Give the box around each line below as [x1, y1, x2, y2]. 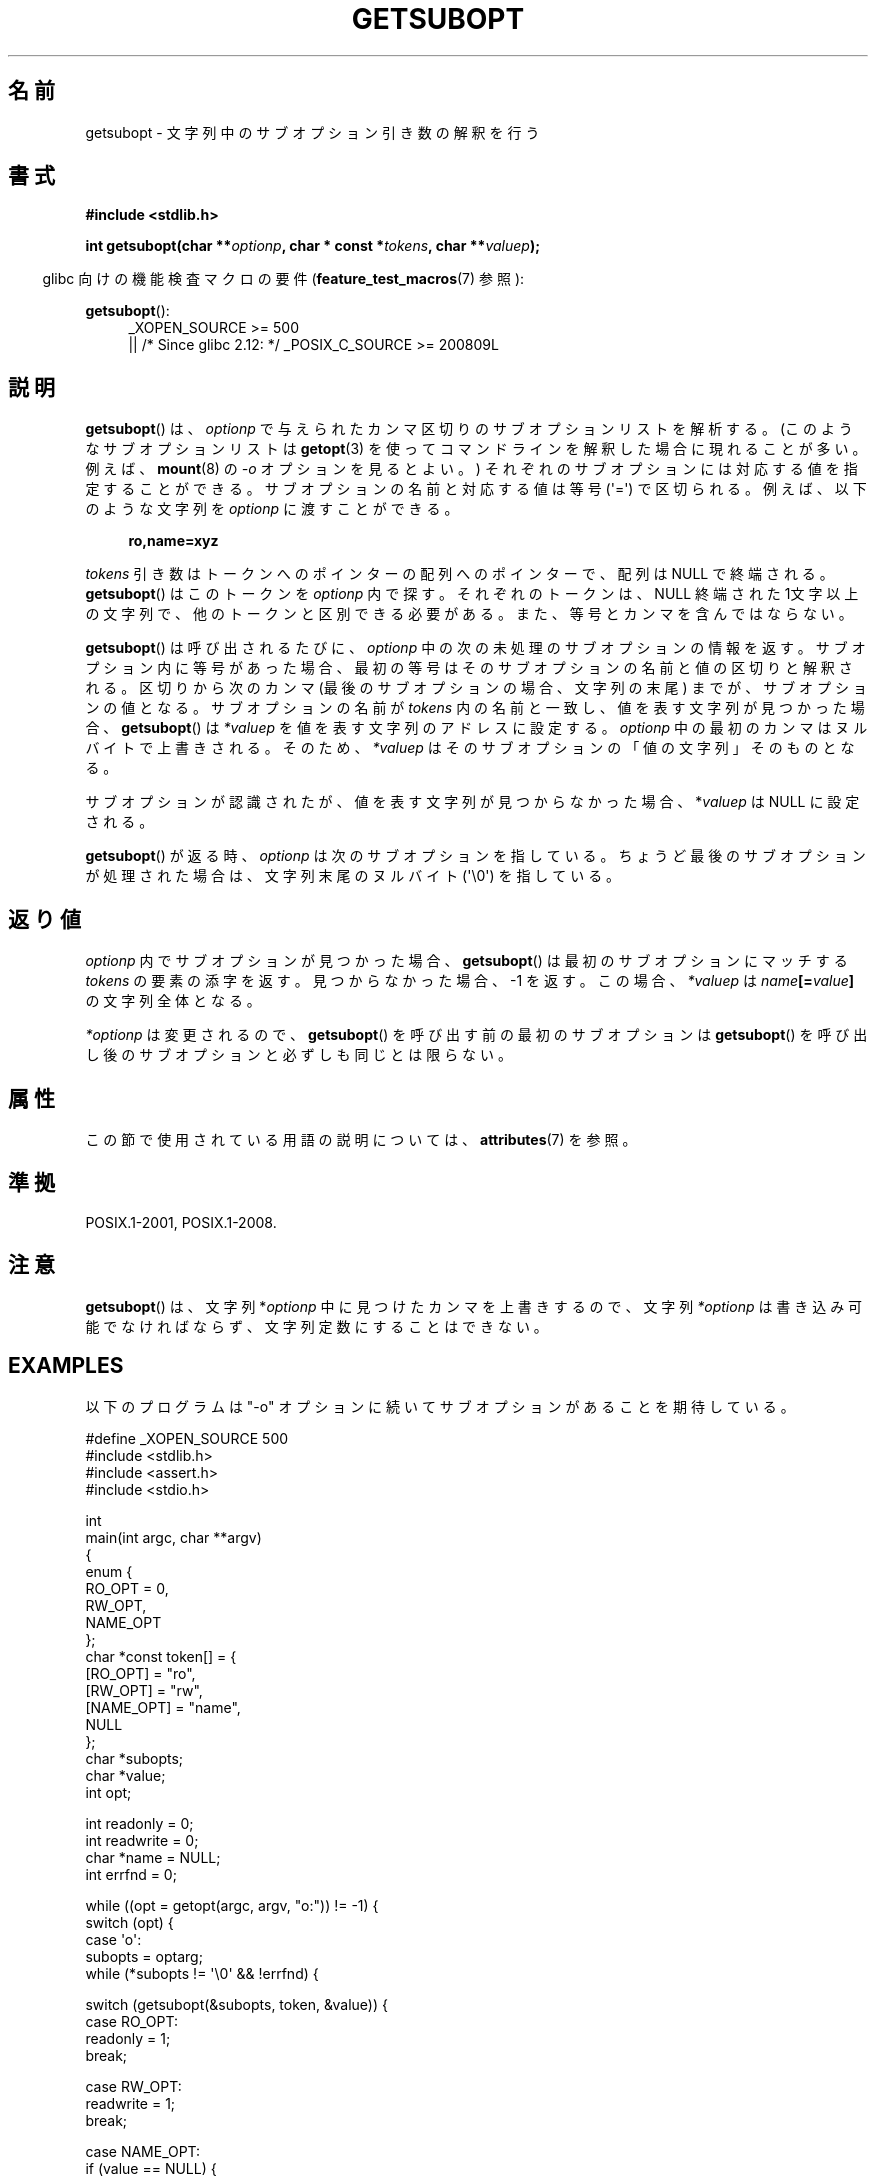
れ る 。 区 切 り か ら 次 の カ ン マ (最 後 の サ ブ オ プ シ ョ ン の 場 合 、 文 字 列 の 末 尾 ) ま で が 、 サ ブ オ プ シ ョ [85, 679, 867, 697]
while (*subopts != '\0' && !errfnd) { [85, 1964, 319, 1982]
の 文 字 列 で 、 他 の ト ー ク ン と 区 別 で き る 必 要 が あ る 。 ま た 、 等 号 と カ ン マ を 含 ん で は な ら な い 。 [85, 605, 853, 623]
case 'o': [85, 1930, 142, 1948]
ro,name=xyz [128, 532, 219, 550]
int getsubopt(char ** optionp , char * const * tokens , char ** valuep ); [85, 237, 540, 255]
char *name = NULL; [85, 1848, 221, 1866]
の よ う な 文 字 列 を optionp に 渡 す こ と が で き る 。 [85, 500, 459, 518]
